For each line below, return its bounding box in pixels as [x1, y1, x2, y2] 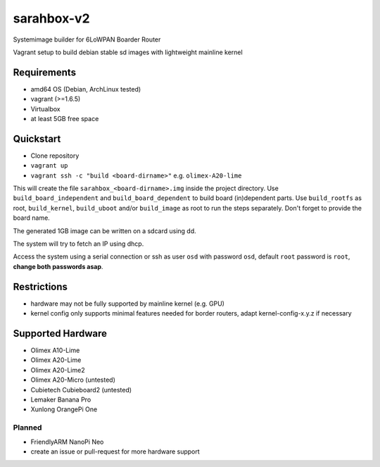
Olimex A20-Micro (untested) [30, 375, 115, 384]
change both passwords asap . [13, 262, 103, 270]
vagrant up [30, 162, 68, 170]
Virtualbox [30, 104, 61, 113]
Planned [13, 423, 42, 432]
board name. [13, 213, 51, 222]
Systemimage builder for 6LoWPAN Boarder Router [13, 35, 161, 44]
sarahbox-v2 [13, 11, 91, 26]
